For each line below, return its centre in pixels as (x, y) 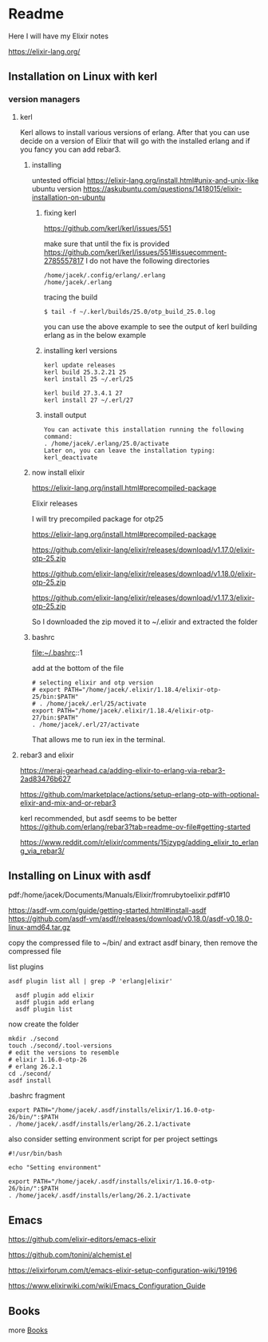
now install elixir (58, 472)
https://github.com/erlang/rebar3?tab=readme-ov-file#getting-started (135, 827)
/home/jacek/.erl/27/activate (89, 725)
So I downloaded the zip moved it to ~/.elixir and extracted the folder (144, 621)
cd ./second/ (30, 1074)
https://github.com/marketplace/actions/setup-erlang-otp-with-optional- (140, 794)
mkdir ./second (33, 1039)
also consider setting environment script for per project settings (113, 1139)
